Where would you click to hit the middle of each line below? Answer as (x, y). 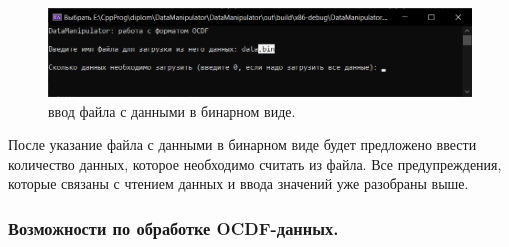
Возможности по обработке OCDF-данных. (173, 227)
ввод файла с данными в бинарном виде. (172, 110)
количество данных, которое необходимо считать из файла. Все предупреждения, (255, 163)
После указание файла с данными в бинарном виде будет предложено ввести (242, 144)
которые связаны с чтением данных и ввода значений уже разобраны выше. (238, 183)
